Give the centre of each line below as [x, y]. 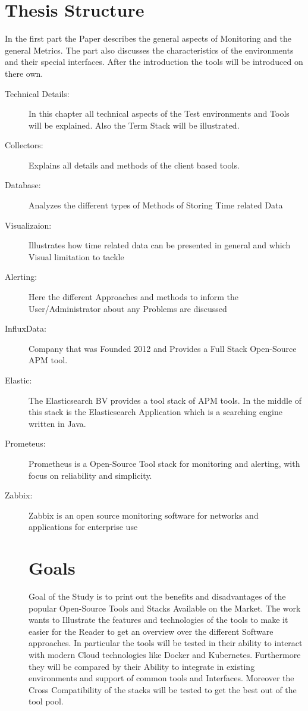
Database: [23, 185]
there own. [24, 73]
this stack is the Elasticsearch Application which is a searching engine [155, 412]
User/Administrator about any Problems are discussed [128, 308]
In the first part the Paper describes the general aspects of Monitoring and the [148, 38]
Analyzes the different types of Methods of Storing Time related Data [156, 205]
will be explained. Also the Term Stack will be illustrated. [134, 125]
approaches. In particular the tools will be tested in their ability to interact [166, 643]
